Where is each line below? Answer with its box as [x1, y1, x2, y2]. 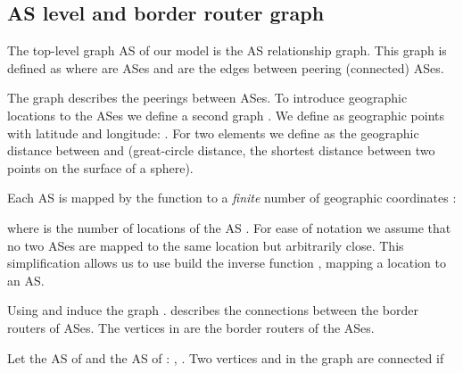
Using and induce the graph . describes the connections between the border [7, 301, 418, 319]
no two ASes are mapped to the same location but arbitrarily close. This [7, 236, 404, 254]
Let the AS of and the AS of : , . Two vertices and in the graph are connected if [7, 348, 444, 367]
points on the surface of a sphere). [7, 158, 194, 177]
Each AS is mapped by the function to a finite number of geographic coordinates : [7, 188, 457, 207]
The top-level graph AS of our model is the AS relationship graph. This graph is [7, 41, 447, 60]
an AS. [7, 270, 45, 289]
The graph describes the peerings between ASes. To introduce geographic [7, 88, 408, 107]
